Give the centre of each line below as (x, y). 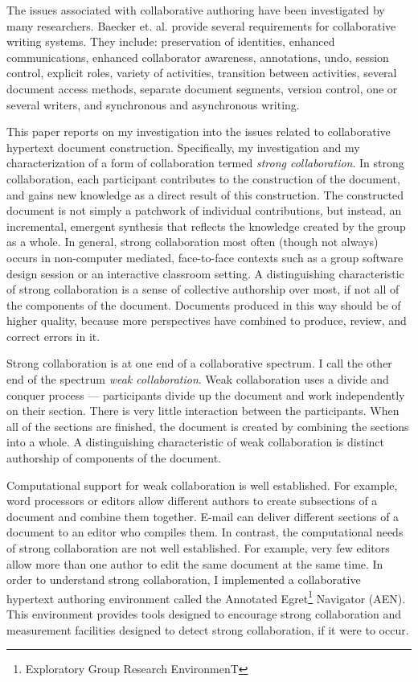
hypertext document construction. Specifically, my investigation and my (183, 147)
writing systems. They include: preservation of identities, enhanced (171, 41)
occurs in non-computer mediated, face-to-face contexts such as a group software (205, 257)
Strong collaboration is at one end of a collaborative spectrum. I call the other (199, 363)
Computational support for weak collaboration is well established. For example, (202, 485)
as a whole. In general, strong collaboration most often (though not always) (193, 242)
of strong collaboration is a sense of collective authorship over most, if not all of (203, 289)
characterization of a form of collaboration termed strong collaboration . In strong (205, 163)
